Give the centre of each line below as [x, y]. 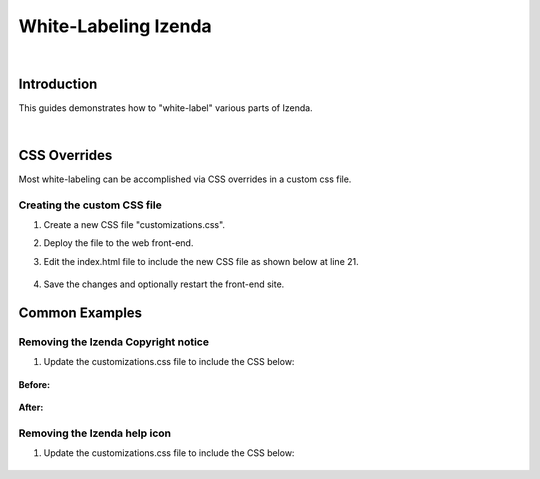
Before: [34, 384]
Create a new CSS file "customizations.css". [134, 224]
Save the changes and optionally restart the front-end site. [164, 284]
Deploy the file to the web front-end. [118, 243]
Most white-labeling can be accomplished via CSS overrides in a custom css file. [185, 179]
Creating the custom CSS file [90, 205]
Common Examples [80, 312]
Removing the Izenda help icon [95, 433]
